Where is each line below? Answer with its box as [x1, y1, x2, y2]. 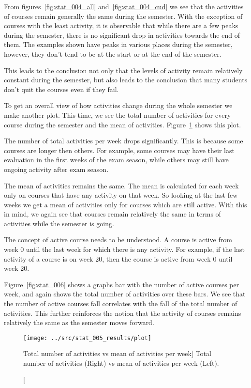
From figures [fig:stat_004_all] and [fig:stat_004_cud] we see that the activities [4, 1, 244, 11]
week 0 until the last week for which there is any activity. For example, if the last [4, 244, 245, 254]
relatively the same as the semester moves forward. [4, 317, 154, 327]
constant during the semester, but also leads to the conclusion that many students [4, 75, 248, 85]
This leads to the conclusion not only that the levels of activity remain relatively [4, 65, 243, 75]
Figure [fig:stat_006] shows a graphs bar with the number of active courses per [4, 279, 239, 289]
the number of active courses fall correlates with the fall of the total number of [4, 298, 237, 309]
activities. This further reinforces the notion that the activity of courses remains [4, 308, 241, 318]
